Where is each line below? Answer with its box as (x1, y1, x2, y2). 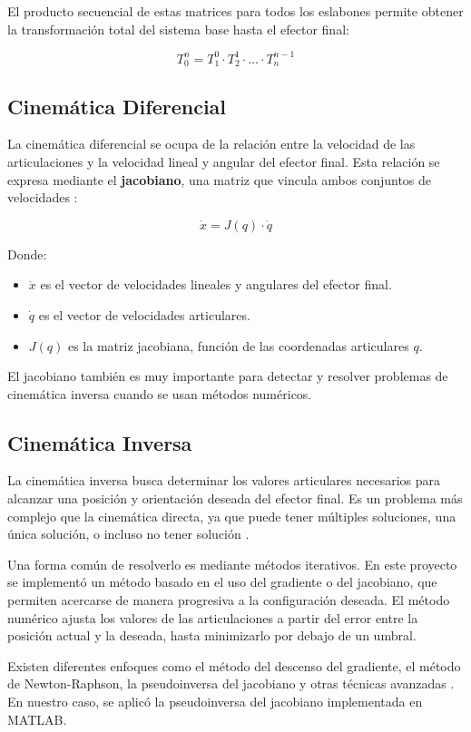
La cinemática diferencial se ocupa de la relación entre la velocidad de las (7, 134, 416, 153)
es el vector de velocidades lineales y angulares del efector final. (40, 275, 392, 294)
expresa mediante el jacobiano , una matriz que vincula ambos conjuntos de (7, 170, 432, 189)
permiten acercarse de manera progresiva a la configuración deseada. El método (7, 590, 450, 610)
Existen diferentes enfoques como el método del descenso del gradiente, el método (7, 656, 461, 675)
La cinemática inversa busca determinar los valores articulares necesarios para (7, 471, 440, 490)
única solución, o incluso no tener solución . (7, 524, 250, 543)
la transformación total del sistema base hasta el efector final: (7, 19, 349, 38)
